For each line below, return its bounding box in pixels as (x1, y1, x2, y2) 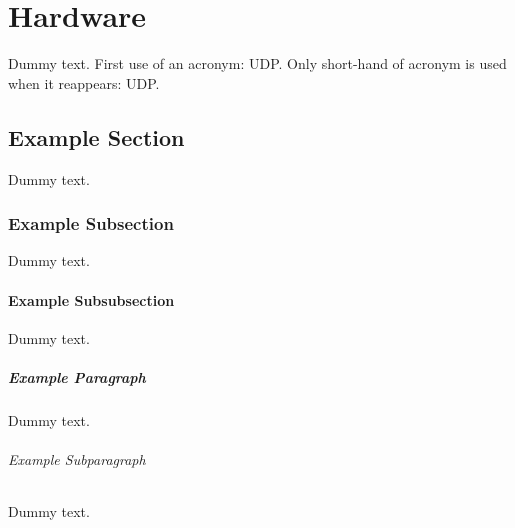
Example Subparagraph (8, 449, 146, 470)
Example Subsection (8, 211, 174, 236)
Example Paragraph (8, 366, 146, 387)
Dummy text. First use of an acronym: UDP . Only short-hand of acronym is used (8, 53, 507, 74)
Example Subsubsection (8, 289, 175, 310)
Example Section (8, 121, 185, 152)
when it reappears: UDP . (8, 72, 160, 93)
